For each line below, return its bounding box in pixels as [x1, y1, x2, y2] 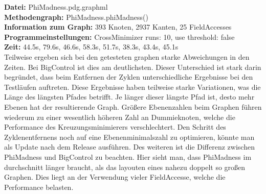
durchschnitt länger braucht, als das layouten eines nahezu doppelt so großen [4, 161, 246, 172]
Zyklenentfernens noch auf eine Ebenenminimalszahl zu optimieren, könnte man [4, 131, 255, 142]
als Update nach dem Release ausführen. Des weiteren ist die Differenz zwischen [4, 141, 255, 152]
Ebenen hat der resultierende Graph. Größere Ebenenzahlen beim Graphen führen [4, 101, 262, 112]
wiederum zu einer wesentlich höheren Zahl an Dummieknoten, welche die [4, 111, 235, 122]
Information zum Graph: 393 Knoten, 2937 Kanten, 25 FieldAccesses [4, 21, 232, 32]
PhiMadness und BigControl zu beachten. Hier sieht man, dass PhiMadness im [4, 151, 252, 162]
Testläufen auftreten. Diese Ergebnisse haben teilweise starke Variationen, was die [4, 81, 261, 92]
